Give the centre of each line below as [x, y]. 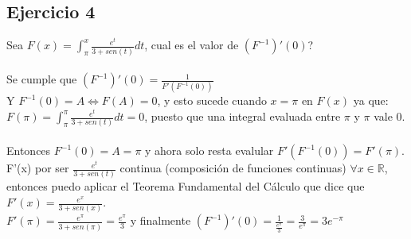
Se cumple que [42, 79]
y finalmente [160, 220]
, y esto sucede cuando [212, 100]
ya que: [371, 100]
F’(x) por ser [38, 168]
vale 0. [389, 116]
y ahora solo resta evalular [209, 150]
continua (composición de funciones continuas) [233, 168]
